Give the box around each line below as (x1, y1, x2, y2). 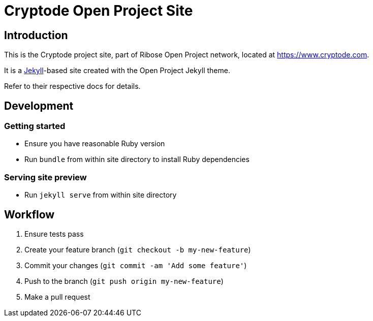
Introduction (4, 28, 68, 42)
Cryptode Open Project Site (4, 2, 193, 19)
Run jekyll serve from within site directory (24, 190, 177, 200)
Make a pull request (24, 292, 90, 301)
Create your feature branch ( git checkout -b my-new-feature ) (24, 245, 251, 254)
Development (4, 99, 74, 112)
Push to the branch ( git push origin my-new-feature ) (24, 276, 224, 285)
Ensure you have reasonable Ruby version (24, 139, 165, 148)
